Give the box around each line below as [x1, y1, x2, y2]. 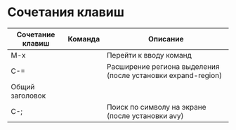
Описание [148, 34, 184, 44]
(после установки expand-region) [106, 70, 223, 80]
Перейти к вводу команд [106, 50, 192, 60]
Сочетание [16, 30, 55, 39]
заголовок [11, 91, 46, 100]
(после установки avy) [106, 110, 184, 120]
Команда [67, 34, 100, 44]
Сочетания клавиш [7, 4, 124, 20]
